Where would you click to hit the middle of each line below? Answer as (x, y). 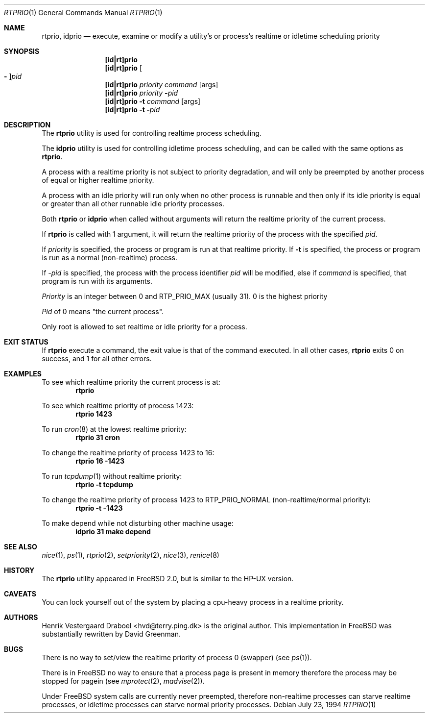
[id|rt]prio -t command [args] (153, 101)
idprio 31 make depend (113, 532)
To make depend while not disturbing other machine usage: (138, 523)
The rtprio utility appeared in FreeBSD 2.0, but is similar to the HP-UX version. (168, 579)
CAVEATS (20, 594)
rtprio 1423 (94, 414)
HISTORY (19, 570)
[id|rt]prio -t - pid (132, 110)
